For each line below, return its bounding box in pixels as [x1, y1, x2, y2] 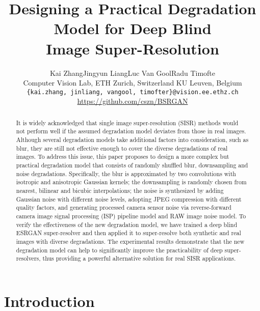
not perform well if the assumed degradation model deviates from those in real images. [16, 127, 246, 135]
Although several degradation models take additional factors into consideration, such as [16, 135, 249, 144]
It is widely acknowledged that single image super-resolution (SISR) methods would [16, 118, 239, 127]
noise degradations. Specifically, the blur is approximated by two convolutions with [16, 169, 236, 178]
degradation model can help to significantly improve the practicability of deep [16, 245, 223, 254]
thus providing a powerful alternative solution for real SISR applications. [42, 254, 236, 263]
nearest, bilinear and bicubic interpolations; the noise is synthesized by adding [16, 186, 224, 194]
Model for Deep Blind [54, 18, 212, 39]
